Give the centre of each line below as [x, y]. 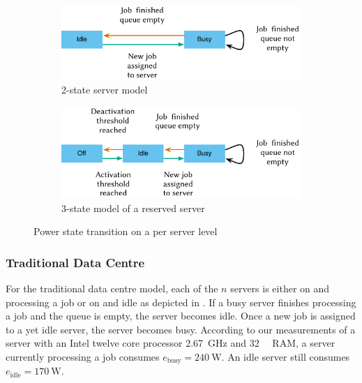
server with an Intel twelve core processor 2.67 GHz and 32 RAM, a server [171, 343]
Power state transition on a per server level [126, 231]
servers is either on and [280, 288]
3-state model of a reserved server [133, 208]
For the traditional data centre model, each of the [112, 288]
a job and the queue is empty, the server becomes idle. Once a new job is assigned [181, 316]
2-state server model [105, 90]
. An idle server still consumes [286, 356]
